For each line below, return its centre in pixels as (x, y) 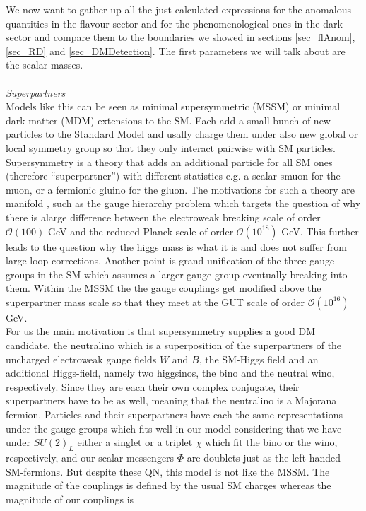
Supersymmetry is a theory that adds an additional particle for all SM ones (169, 161)
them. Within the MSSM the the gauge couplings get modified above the (164, 288)
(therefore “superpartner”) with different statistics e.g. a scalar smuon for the (173, 176)
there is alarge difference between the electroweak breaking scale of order (163, 217)
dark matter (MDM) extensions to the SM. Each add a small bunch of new (168, 120)
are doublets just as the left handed (264, 458)
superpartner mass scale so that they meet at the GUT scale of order (155, 301)
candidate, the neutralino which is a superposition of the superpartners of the (174, 345)
